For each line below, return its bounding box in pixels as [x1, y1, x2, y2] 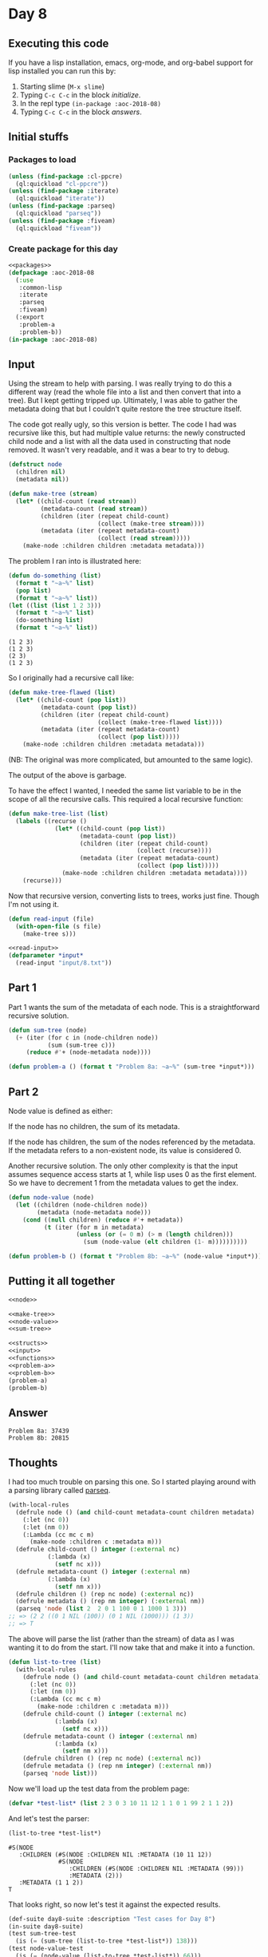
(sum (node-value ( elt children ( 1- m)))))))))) [83, 1238, 248, 1246]
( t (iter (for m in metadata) [43, 1223, 145, 1231]
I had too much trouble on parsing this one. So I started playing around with [8, 1477, 257, 1487]
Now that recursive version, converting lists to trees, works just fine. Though [8, 891, 259, 901]
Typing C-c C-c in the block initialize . [19, 90, 141, 100]
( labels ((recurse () [15, 817, 88, 825]
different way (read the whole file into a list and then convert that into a [8, 387, 242, 397]
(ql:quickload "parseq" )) [15, 209, 102, 218]
